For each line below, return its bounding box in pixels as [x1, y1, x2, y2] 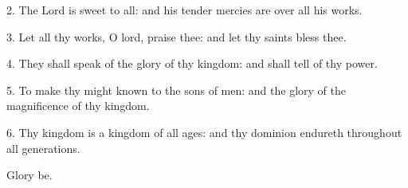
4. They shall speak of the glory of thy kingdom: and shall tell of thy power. [6, 55, 378, 72]
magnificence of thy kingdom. [6, 97, 150, 114]
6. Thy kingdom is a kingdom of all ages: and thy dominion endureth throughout [6, 123, 402, 140]
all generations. [6, 139, 80, 156]
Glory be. [6, 166, 53, 183]
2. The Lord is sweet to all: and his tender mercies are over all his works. [6, 2, 363, 18]
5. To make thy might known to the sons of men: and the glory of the [6, 81, 347, 98]
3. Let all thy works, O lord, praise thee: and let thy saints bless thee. [6, 28, 347, 45]
